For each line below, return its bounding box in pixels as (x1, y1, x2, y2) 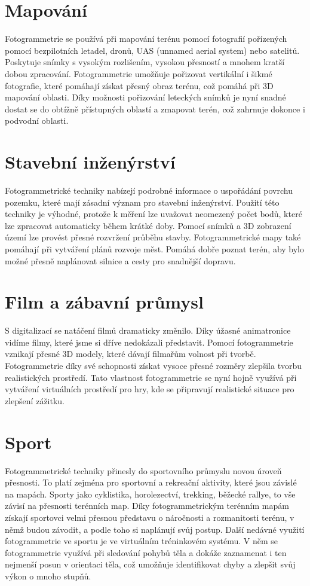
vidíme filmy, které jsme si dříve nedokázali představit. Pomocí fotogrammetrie (5, 335, 293, 348)
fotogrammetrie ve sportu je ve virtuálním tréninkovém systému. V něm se (5, 535, 278, 547)
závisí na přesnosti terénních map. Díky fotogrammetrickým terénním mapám (5, 499, 289, 512)
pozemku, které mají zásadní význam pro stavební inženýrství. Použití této (5, 196, 280, 208)
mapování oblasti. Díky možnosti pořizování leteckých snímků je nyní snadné (5, 91, 286, 103)
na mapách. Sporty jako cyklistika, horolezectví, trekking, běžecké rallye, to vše (5, 487, 296, 500)
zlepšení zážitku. (5, 394, 65, 407)
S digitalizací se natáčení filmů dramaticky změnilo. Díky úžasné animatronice (5, 324, 291, 337)
